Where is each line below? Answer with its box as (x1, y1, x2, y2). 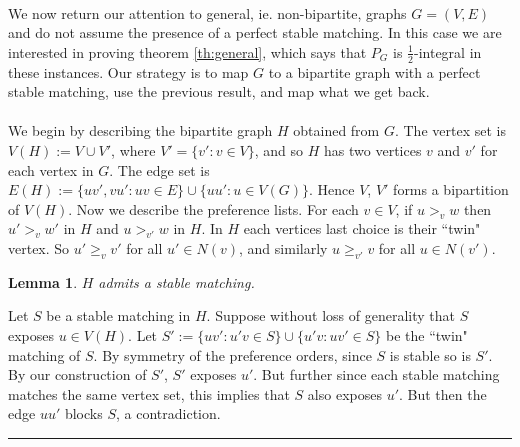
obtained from (293, 120, 380, 141)
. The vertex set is (394, 120, 506, 141)
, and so (254, 139, 304, 160)
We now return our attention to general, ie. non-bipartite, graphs (8, 2, 407, 23)
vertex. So (8, 237, 70, 258)
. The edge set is (109, 159, 210, 180)
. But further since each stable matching (253, 364, 500, 385)
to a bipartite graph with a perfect (268, 61, 481, 82)
